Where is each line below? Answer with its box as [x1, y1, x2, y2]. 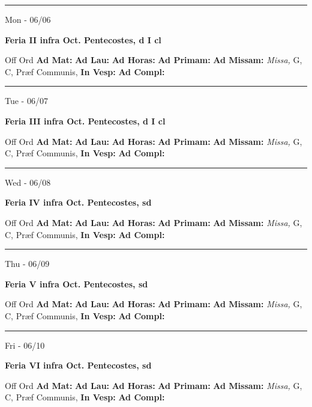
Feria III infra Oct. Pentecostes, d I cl [5, 114, 166, 127]
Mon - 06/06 [5, 13, 51, 25]
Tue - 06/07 [5, 94, 48, 107]
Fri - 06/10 [5, 338, 45, 351]
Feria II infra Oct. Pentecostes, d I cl [5, 33, 161, 46]
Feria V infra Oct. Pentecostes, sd [5, 277, 148, 290]
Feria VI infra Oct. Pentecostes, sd [5, 359, 152, 372]
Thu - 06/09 [5, 257, 50, 270]
